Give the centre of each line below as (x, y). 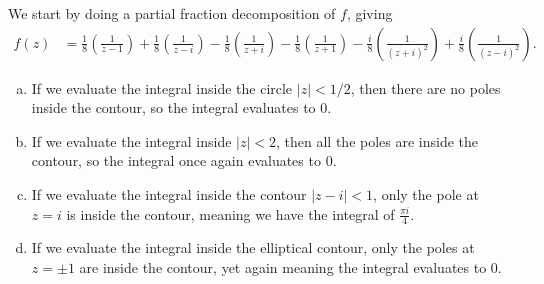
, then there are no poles (425, 87)
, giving (369, 13)
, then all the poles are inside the (377, 140)
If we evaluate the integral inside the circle (162, 87)
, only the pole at (426, 194)
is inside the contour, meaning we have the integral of (230, 213)
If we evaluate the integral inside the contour (169, 194)
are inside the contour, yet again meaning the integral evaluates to (283, 267)
